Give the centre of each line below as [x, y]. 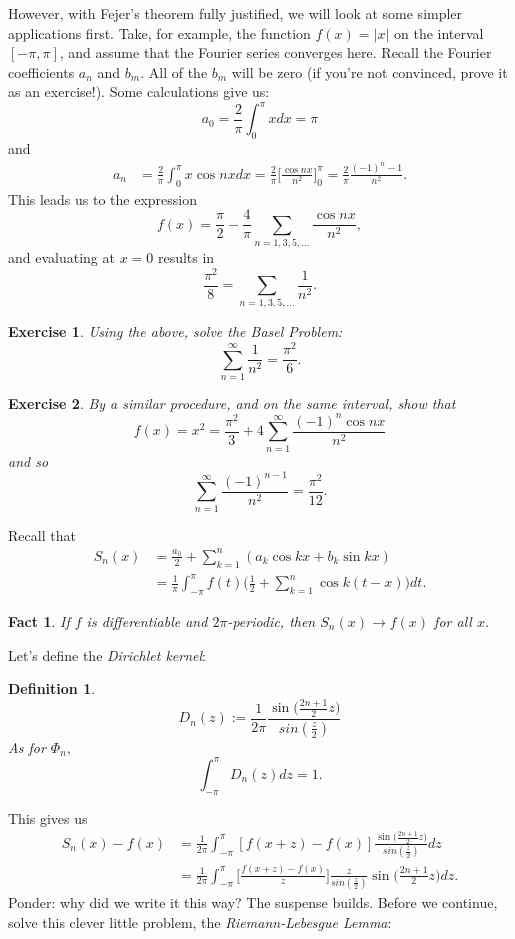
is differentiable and [147, 620]
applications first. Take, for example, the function [159, 32]
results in [186, 256]
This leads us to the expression [103, 198]
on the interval [438, 32]
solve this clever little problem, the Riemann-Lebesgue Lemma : [200, 921]
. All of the [174, 71]
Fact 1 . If [39, 620]
